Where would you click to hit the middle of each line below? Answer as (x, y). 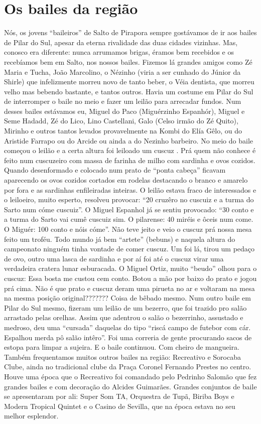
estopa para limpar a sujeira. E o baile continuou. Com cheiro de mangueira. (122, 347)
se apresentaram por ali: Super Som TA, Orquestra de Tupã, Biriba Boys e (119, 396)
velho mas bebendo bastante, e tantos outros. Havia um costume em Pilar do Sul (129, 91)
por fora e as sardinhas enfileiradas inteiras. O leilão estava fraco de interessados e (130, 189)
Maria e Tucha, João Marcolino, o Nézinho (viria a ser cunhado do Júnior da (122, 72)
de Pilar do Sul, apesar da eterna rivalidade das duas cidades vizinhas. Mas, (121, 42)
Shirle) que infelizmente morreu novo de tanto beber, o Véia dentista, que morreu (129, 82)
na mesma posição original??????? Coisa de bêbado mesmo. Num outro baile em (127, 298)
